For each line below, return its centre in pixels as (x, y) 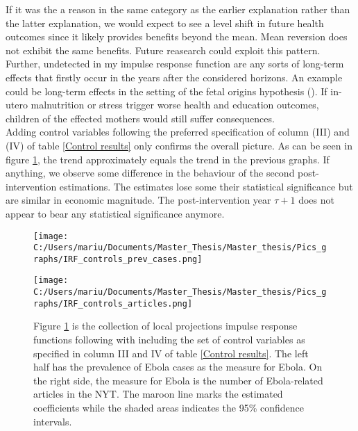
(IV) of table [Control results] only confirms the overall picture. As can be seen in (179, 145)
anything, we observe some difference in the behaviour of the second (150, 173)
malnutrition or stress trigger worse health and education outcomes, (175, 105)
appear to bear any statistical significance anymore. (115, 213)
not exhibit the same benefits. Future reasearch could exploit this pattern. (163, 50)
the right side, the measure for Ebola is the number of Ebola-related (178, 380)
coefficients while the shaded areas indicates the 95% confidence (169, 407)
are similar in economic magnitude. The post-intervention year (138, 200)
